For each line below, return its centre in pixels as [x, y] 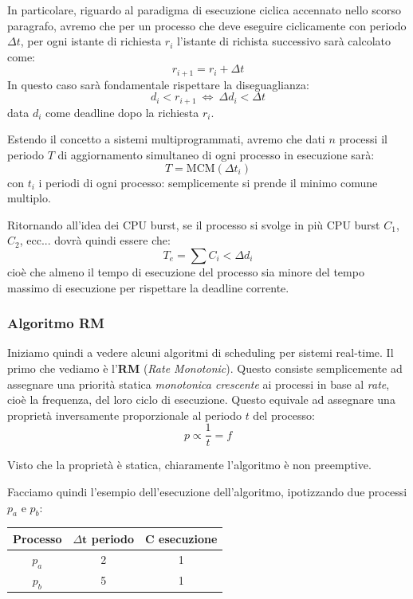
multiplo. [29, 198]
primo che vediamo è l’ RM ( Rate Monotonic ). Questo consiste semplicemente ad [205, 368]
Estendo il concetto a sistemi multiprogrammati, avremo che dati [166, 139]
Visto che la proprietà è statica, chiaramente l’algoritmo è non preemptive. [189, 465]
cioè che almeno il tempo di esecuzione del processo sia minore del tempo [186, 272]
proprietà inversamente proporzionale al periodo [124, 415]
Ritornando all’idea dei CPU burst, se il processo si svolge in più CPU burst [194, 224]
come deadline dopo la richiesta [122, 112]
